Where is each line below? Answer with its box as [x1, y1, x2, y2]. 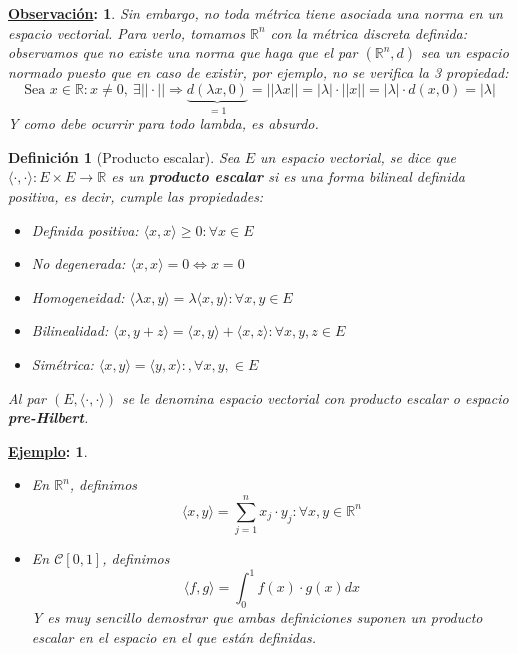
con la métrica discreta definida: [270, 22, 468, 43]
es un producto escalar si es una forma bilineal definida [111, 166, 465, 187]
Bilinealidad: [31, 320, 109, 341]
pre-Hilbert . [8, 407, 89, 428]
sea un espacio [421, 42, 509, 63]
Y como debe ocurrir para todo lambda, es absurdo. [8, 113, 319, 134]
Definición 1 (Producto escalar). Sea [8, 146, 240, 167]
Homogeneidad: [31, 286, 125, 307]
